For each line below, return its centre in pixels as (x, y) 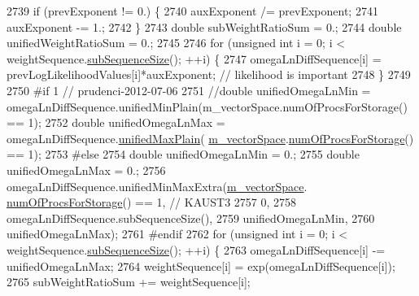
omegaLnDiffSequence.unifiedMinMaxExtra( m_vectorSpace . (157, 186)
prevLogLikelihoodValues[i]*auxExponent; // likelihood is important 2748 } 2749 (209, 74)
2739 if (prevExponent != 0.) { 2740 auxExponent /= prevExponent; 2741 (192, 11)
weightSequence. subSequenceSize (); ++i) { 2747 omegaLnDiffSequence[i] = (194, 58)
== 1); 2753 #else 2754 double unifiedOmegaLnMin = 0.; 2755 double (183, 154)
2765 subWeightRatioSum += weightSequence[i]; (129, 282)
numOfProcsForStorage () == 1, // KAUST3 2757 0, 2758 (152, 202)
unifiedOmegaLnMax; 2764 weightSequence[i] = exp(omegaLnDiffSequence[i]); (201, 266)
